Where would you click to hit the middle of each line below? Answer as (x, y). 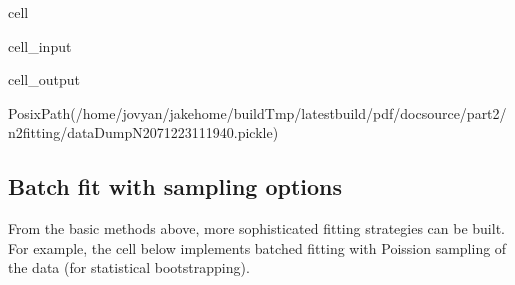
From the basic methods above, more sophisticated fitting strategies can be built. (256, 228)
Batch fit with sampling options (175, 186)
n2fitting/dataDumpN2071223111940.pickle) (143, 132)
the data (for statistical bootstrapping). (129, 267)
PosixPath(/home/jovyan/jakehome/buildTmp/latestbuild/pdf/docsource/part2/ (257, 112)
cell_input (40, 45)
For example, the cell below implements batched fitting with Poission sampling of (257, 247)
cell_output (44, 79)
